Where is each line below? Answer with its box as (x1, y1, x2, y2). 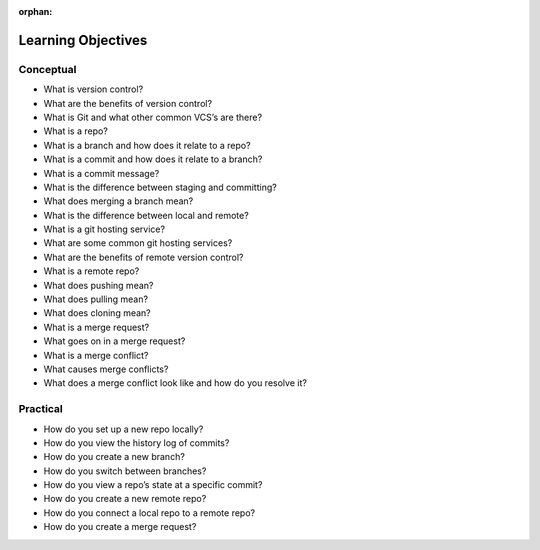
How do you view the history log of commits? (43, 436, 230, 449)
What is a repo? (43, 125, 109, 137)
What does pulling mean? (43, 293, 149, 305)
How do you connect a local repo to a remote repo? (43, 506, 255, 519)
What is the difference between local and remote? (43, 209, 249, 221)
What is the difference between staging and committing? (43, 181, 277, 193)
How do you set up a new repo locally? (43, 423, 204, 435)
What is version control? (43, 83, 144, 95)
